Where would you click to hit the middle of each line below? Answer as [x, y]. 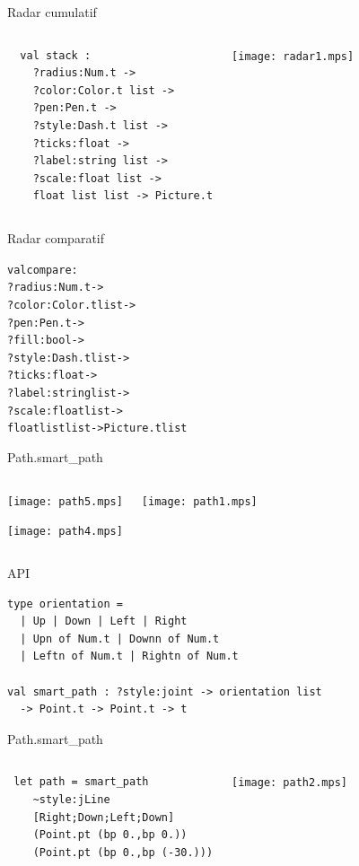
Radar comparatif [56, 237]
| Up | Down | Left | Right [104, 621]
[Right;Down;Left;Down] [104, 817]
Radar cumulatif [52, 12]
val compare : [43, 270]
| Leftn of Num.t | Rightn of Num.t [129, 656]
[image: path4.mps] [65, 532]
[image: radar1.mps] [293, 56]
